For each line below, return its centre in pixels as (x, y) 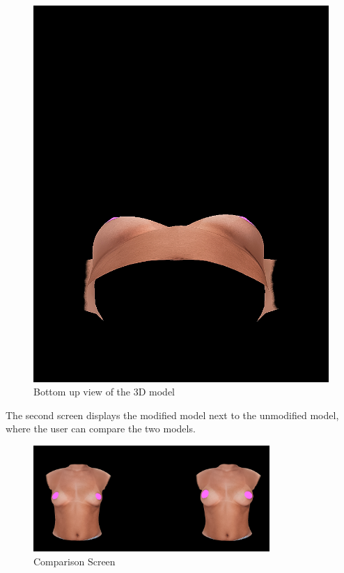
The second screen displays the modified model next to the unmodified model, (172, 415)
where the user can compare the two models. (101, 429)
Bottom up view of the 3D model (104, 392)
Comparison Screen (75, 561)
